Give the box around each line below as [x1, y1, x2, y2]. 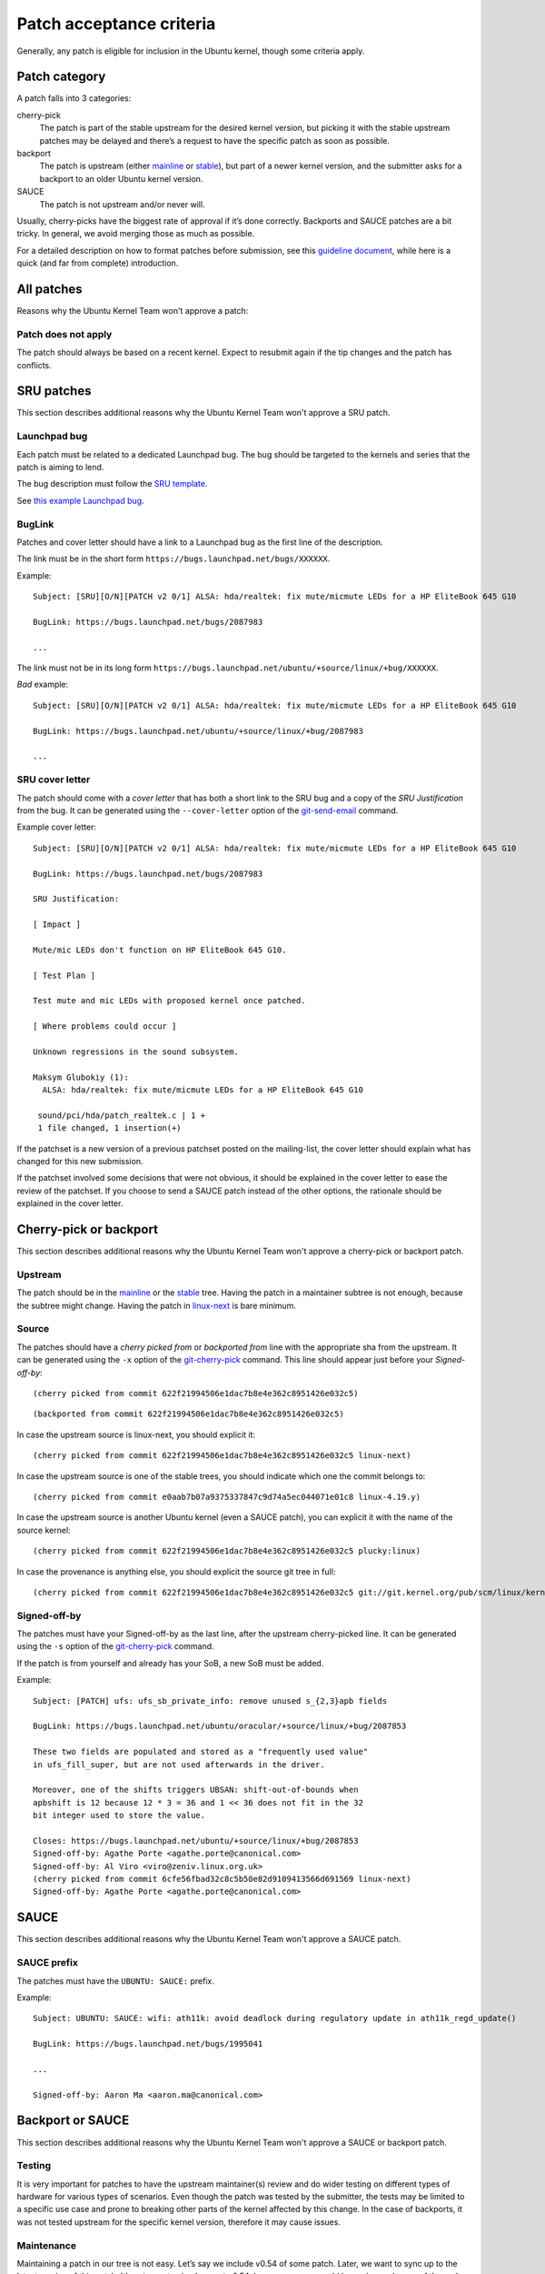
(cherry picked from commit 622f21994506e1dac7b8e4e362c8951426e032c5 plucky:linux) [33, 1546, 421, 1556]
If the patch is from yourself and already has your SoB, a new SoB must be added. [16, 1657, 324, 1668]
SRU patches [16, 383, 92, 399]
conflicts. [16, 359, 52, 370]
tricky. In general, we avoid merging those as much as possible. [16, 228, 255, 239]
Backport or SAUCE [16, 2113, 130, 2128]
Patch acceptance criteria [16, 14, 216, 34]
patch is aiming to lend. [16, 462, 104, 473]
